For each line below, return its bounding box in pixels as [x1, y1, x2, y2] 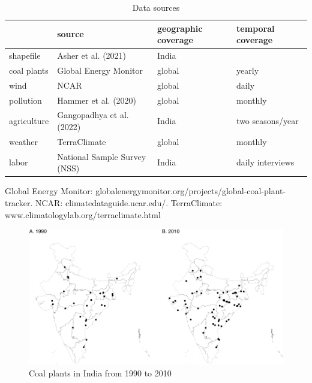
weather [9, 135, 38, 147]
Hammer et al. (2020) [57, 94, 137, 106]
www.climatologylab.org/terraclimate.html [5, 208, 161, 221]
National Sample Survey [57, 150, 146, 162]
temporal [236, 22, 275, 34]
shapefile [9, 49, 41, 62]
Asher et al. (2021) [57, 49, 127, 62]
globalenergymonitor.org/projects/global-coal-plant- [95, 185, 286, 197]
